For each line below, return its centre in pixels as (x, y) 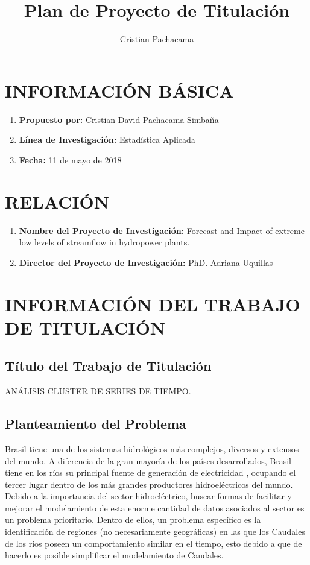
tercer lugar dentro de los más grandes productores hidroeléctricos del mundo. (149, 484)
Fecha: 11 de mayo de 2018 (70, 159)
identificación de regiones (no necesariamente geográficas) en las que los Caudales (155, 532)
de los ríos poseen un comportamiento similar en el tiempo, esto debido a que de (153, 543)
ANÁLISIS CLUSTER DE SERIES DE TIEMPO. (98, 391)
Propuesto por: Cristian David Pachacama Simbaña (119, 119)
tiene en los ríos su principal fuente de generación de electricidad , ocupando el (150, 472)
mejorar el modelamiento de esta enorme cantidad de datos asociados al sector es (155, 507)
